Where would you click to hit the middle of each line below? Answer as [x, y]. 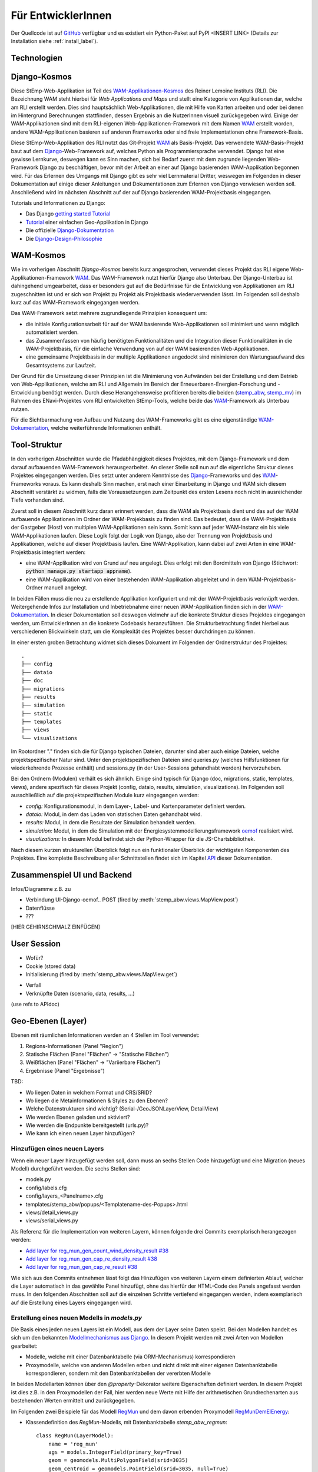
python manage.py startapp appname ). [79, 571]
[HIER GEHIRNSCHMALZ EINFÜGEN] [55, 927]
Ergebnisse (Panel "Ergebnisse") [65, 1070]
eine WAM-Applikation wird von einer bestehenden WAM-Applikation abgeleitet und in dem [136, 579]
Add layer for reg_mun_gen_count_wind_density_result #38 [97, 1251]
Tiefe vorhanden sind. [37, 500]
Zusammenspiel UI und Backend [72, 875]
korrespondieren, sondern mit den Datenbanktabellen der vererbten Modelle [118, 1373]
